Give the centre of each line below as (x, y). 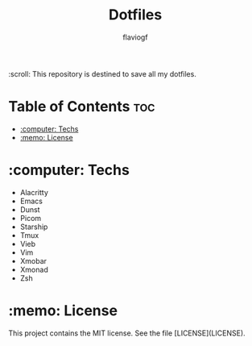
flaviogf (135, 37)
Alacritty (34, 192)
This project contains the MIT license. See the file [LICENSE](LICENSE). (127, 333)
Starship (34, 227)
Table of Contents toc (82, 107)
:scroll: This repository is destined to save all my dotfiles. (103, 73)
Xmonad (34, 269)
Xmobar (33, 261)
